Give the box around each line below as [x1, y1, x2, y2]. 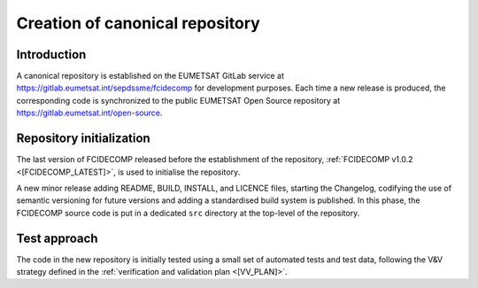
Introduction [16, 47, 87, 62]
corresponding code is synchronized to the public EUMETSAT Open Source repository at [16, 95, 341, 105]
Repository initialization [16, 131, 150, 146]
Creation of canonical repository [16, 13, 260, 33]
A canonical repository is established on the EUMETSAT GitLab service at [16, 71, 285, 82]
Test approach [16, 230, 98, 245]
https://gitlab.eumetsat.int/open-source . [16, 107, 163, 119]
